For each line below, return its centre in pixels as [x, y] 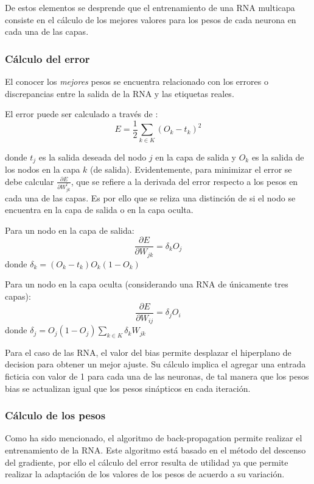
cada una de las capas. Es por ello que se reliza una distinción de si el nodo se [150, 197]
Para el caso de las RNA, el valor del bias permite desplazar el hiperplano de [148, 352]
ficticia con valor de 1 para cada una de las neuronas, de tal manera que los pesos [157, 376]
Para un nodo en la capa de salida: [70, 230]
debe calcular [30, 181]
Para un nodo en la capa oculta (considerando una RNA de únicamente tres [147, 284]
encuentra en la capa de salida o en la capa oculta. [99, 210]
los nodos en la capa [43, 169]
